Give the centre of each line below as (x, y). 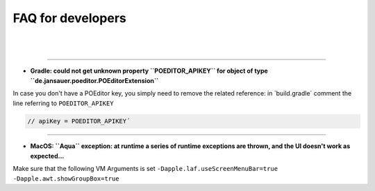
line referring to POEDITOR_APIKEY (63, 103)
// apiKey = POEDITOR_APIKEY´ (79, 121)
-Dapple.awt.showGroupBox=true (66, 179)
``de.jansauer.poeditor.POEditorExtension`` (94, 80)
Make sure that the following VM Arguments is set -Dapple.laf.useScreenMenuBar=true (145, 169)
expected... (47, 156)
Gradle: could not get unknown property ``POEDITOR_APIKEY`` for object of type (149, 71)
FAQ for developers (69, 18)
